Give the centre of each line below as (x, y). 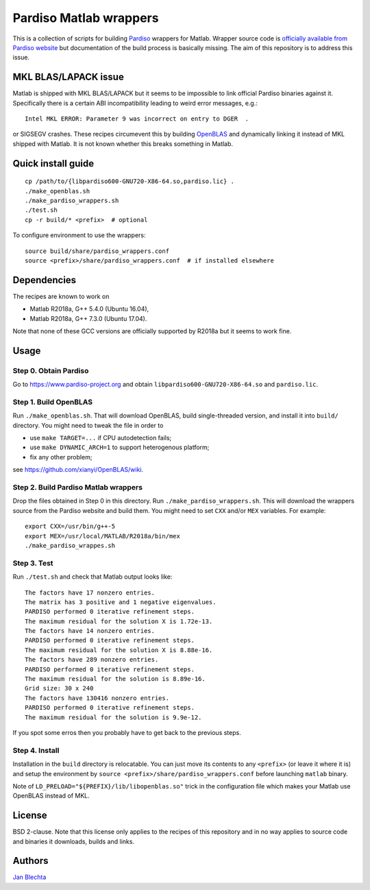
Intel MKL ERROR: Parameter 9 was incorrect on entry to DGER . (137, 119)
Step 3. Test (33, 563)
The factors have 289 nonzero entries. (92, 660)
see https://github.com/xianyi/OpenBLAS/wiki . (78, 470)
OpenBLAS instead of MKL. (51, 796)
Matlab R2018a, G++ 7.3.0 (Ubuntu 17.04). (88, 318)
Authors (30, 861)
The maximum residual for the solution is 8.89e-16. (115, 679)
